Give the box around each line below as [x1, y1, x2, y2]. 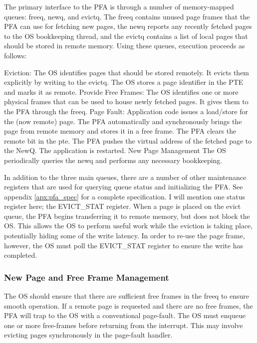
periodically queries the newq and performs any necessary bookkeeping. [4, 155, 223, 165]
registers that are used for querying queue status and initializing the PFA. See [4, 181, 243, 192]
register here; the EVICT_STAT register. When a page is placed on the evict [4, 201, 241, 211]
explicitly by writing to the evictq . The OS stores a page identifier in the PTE [4, 77, 244, 87]
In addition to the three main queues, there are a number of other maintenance [4, 171, 247, 182]
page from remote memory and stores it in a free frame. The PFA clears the [4, 126, 237, 136]
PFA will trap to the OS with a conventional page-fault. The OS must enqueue [4, 310, 246, 321]
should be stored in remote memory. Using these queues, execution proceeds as [4, 40, 245, 51]
